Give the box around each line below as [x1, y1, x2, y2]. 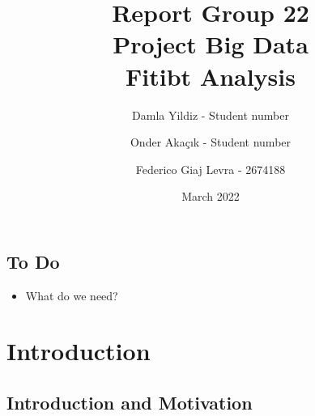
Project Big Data [113, 28, 309, 61]
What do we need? [25, 287, 118, 304]
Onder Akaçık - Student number [130, 134, 292, 151]
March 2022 [181, 188, 240, 205]
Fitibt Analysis [126, 59, 296, 92]
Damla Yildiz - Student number [132, 106, 289, 123]
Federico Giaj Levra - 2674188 [135, 160, 286, 177]
